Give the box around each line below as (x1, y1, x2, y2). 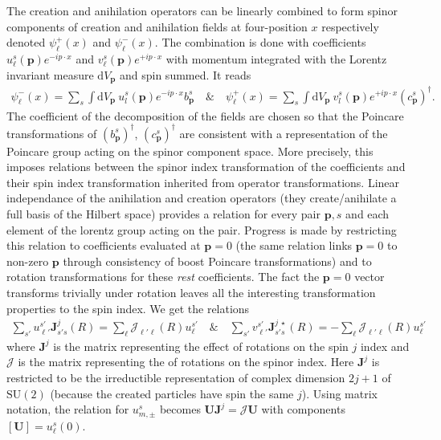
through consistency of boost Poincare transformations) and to (63, 252, 372, 269)
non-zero (6, 252, 49, 269)
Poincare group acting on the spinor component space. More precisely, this (6, 142, 374, 159)
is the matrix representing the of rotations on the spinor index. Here (18, 353, 354, 370)
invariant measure (6, 66, 94, 83)
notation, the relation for (6, 401, 129, 418)
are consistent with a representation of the (179, 124, 388, 141)
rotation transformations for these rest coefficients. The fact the (6, 268, 320, 285)
